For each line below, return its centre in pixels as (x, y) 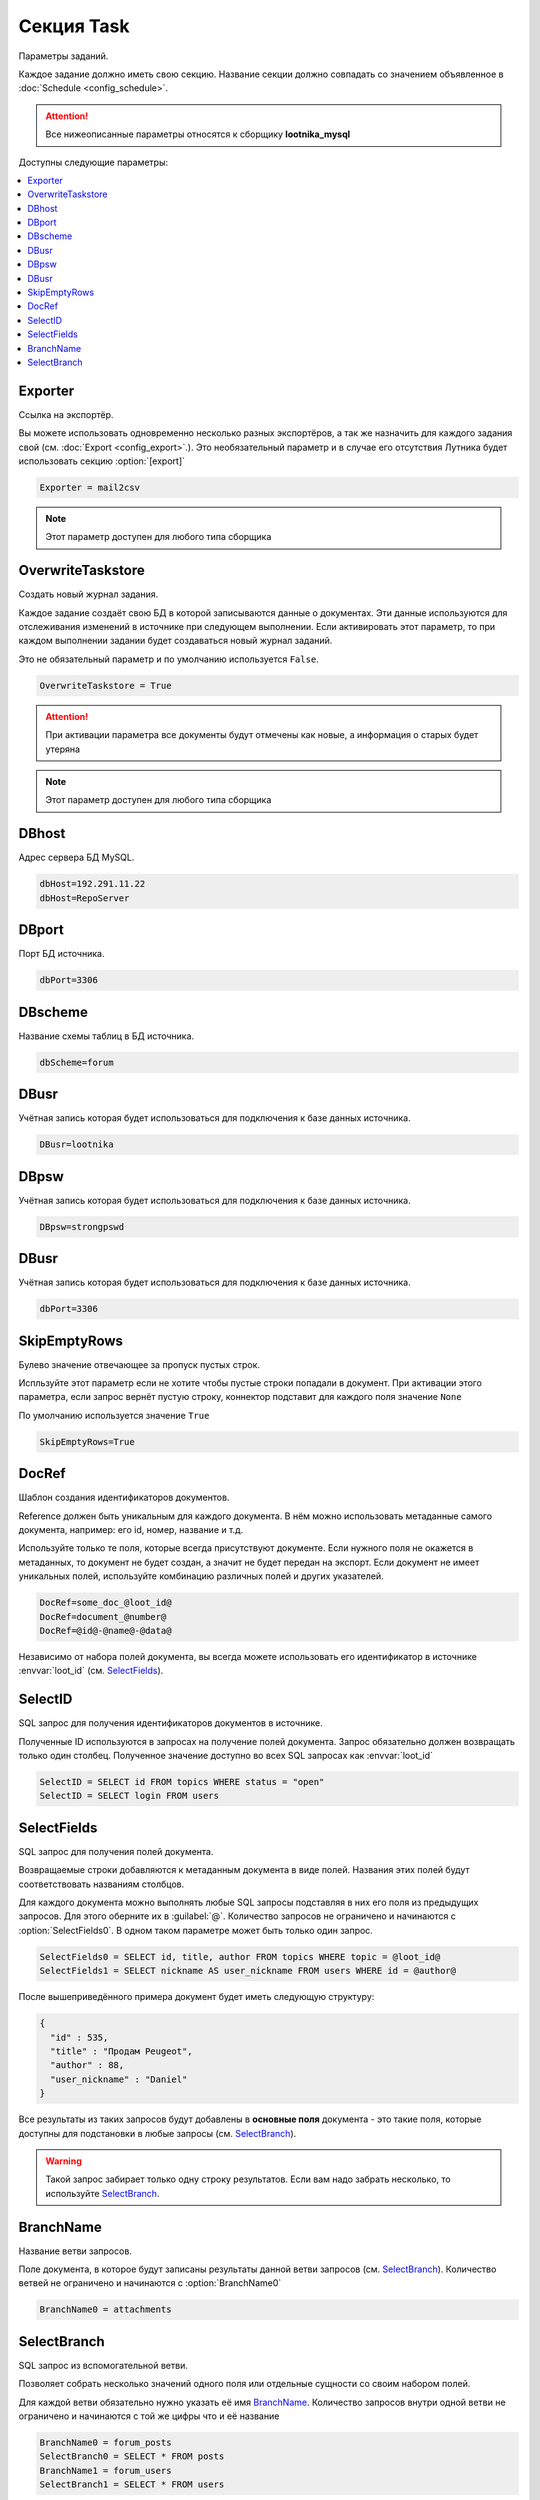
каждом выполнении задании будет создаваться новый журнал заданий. (175, 641)
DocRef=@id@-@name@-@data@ (105, 1630)
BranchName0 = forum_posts (105, 2443)
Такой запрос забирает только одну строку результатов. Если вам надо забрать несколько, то (248, 2179)
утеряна (62, 749)
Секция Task (74, 26)
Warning (63, 2161)
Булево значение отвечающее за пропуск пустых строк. (139, 1364)
